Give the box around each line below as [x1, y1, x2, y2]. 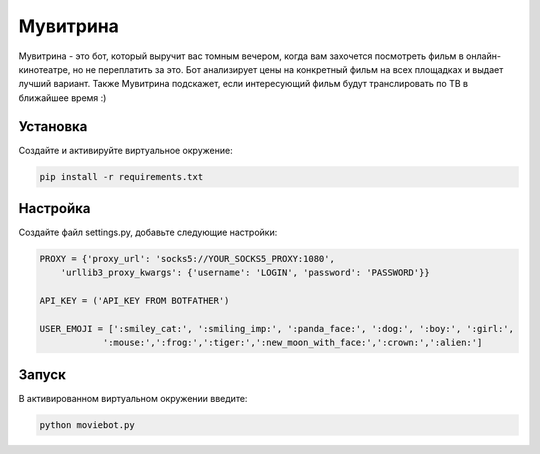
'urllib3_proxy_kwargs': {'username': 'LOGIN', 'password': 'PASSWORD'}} [60, 267, 430, 279]
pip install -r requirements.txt [39, 171, 204, 182]
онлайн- [465, 50, 502, 62]
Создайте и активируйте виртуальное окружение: [18, 144, 234, 156]
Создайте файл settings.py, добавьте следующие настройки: [18, 226, 278, 239]
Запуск [18, 366, 67, 383]
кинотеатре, [18, 63, 71, 75]
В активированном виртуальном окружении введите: [18, 392, 248, 404]
